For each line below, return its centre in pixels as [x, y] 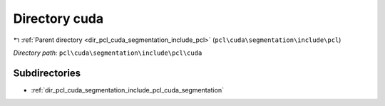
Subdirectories [47, 73]
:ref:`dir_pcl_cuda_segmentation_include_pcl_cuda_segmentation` [128, 90]
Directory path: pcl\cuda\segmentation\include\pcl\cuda [108, 53]
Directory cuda [58, 18]
